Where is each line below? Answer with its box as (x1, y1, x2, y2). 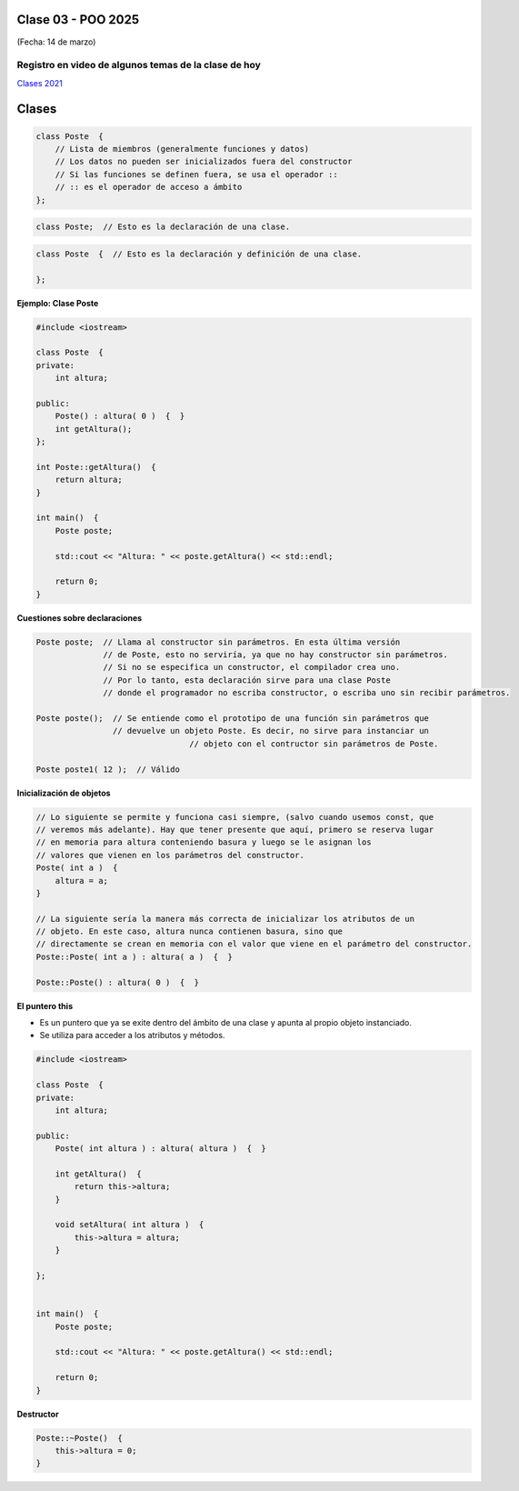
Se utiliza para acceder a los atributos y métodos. (39, 1030, 225, 1041)
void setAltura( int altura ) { (55, 1219, 205, 1230)
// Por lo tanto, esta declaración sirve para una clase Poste (103, 675, 391, 685)
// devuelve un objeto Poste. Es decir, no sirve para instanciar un (112, 725, 429, 736)
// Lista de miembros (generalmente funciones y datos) (55, 144, 310, 155)
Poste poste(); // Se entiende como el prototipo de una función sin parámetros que (35, 714, 429, 724)
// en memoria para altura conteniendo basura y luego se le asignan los (35, 837, 372, 847)
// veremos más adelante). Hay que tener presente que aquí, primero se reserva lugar (35, 824, 434, 835)
